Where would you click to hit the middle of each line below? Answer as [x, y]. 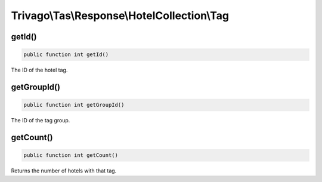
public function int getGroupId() [74, 105]
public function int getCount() [71, 155]
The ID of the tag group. [41, 121]
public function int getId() [66, 55]
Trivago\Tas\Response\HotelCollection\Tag [120, 16]
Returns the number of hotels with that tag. [64, 171]
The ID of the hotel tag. [39, 70]
